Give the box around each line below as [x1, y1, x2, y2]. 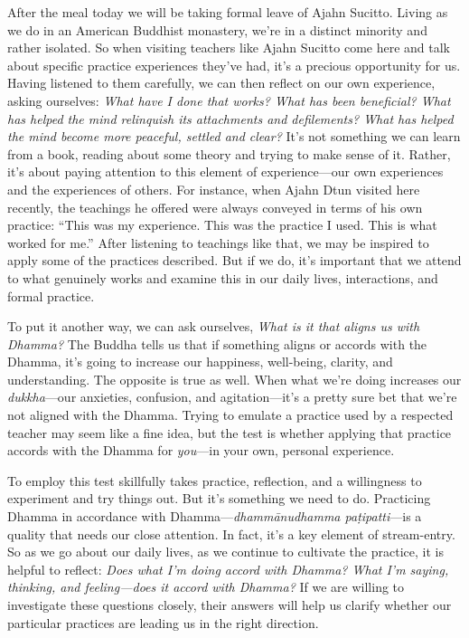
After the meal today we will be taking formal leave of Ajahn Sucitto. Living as [7, 3, 448, 21]
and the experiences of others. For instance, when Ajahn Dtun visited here [7, 179, 420, 198]
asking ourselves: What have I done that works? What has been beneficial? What [7, 90, 451, 110]
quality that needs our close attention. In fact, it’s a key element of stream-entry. [7, 524, 455, 543]
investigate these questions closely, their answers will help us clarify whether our [7, 595, 452, 614]
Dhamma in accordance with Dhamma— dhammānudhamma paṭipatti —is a [7, 507, 422, 526]
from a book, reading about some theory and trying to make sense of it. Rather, [7, 144, 451, 163]
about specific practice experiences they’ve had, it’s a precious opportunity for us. [7, 55, 461, 74]
